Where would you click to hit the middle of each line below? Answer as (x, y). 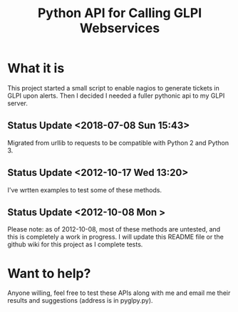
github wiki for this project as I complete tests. (75, 244)
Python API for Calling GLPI (120, 13)
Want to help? (49, 273)
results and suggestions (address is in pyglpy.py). (80, 301)
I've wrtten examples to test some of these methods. (85, 189)
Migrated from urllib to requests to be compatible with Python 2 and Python (118, 142)
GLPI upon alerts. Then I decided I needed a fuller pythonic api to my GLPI (116, 95)
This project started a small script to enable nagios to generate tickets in (113, 88)
